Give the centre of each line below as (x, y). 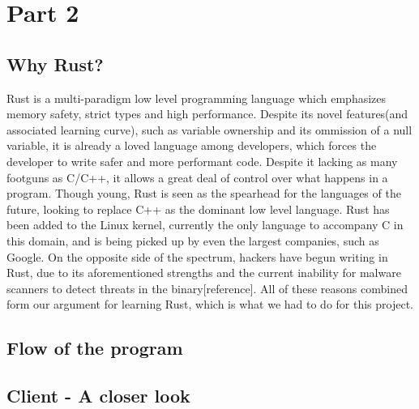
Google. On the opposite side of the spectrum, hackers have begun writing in (197, 256)
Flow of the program (95, 348)
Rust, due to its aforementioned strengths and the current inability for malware (204, 273)
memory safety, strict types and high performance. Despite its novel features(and (207, 114)
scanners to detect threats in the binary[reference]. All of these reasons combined (207, 288)
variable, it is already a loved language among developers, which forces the (192, 145)
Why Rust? (55, 64)
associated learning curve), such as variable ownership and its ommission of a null (209, 129)
